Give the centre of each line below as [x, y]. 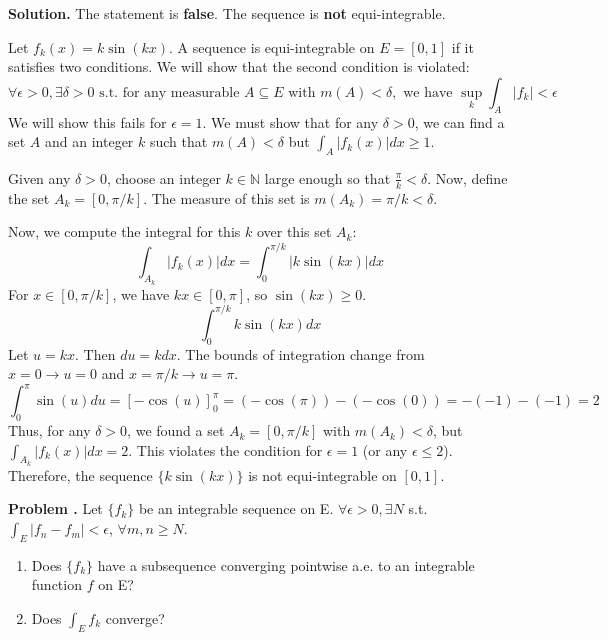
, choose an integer [163, 177]
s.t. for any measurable [169, 92]
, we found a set [176, 430]
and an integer [89, 141]
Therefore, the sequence [80, 474]
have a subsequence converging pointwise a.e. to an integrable [286, 564]
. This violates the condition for [225, 449]
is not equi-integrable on [322, 474]
